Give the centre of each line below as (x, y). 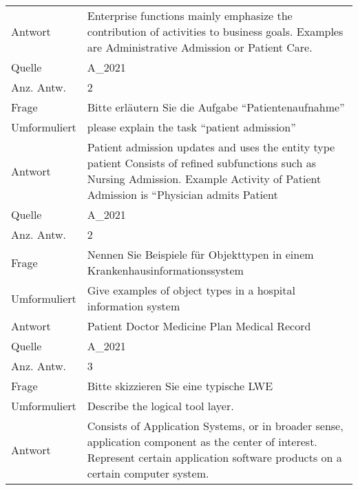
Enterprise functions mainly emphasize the (190, 15)
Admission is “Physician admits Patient (182, 194)
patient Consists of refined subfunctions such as (202, 163)
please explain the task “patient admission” (191, 127)
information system (134, 306)
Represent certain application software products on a (214, 457)
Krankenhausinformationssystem (165, 270)
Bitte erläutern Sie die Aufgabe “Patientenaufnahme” (216, 107)
